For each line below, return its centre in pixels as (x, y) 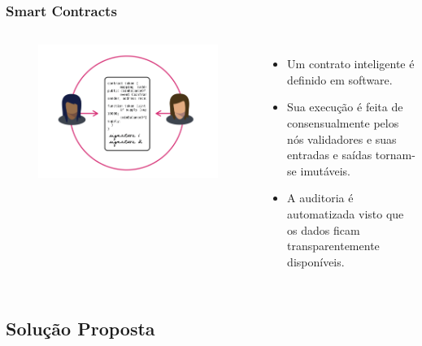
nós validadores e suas (342, 138)
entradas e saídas (330, 155)
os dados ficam (324, 229)
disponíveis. (316, 261)
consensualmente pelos (343, 123)
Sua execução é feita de (345, 107)
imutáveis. (326, 170)
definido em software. (340, 79)
